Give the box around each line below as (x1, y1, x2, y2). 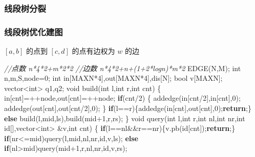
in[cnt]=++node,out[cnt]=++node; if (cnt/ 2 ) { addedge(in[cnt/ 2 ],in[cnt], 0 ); (4, 93, 241, 103)
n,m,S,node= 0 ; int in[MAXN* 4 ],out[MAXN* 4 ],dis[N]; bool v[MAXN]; (4, 73, 223, 83)
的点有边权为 (72, 46, 115, 56)
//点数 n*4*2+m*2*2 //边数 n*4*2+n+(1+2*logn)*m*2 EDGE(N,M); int (4, 62, 241, 73)
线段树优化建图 (4, 25, 63, 38)
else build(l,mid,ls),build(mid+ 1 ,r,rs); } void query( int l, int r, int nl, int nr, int (4, 113, 245, 123)
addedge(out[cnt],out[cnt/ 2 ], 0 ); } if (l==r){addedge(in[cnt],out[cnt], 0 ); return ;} (4, 103, 251, 114)
